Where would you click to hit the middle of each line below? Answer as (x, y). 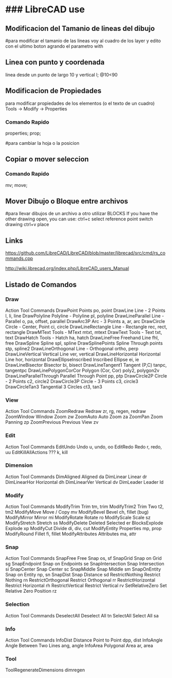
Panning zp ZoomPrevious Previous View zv (52, 422)
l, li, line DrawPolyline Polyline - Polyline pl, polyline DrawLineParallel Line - (85, 316)
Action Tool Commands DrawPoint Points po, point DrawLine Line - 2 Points (85, 310)
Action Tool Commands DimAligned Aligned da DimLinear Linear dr (76, 477)
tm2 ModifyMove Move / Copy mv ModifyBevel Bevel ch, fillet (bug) (77, 512)
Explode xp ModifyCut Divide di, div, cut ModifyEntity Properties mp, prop (83, 529)
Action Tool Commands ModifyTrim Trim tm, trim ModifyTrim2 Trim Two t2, (85, 506)
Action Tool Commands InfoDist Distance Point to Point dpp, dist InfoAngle (84, 640)
